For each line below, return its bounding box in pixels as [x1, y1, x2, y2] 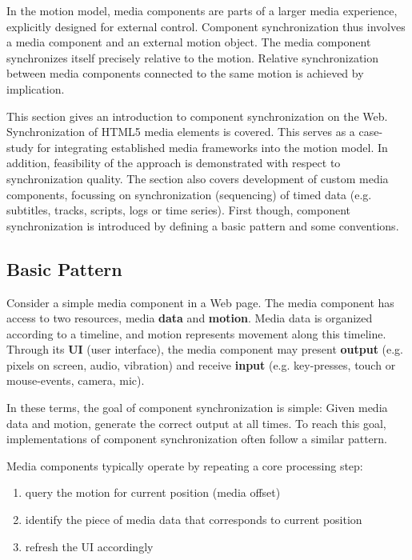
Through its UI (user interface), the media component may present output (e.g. [6, 341, 404, 358]
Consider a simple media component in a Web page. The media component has [6, 294, 394, 310]
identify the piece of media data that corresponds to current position [25, 511, 362, 528]
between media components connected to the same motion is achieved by [6, 65, 364, 82]
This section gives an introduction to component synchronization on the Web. [6, 107, 388, 124]
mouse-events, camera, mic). [6, 372, 145, 389]
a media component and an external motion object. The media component [6, 34, 371, 50]
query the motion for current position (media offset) [25, 484, 281, 501]
